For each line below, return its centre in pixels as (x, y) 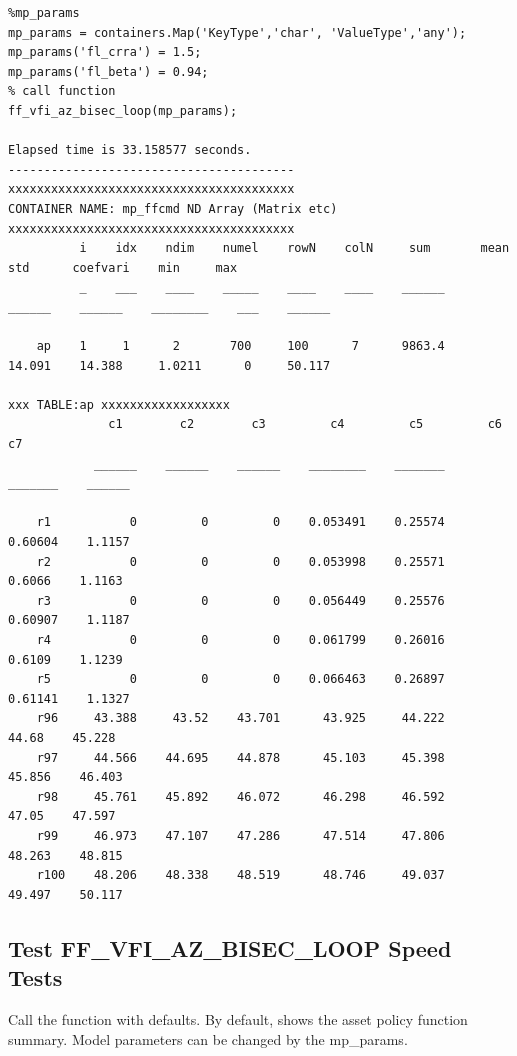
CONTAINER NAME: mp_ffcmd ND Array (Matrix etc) (173, 208)
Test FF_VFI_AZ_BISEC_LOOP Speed (230, 947)
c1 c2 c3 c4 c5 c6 (305, 424)
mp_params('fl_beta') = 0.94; (108, 71)
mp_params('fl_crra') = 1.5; (105, 52)
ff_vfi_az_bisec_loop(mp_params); (123, 110)
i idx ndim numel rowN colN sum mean (294, 248)
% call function (62, 91)
